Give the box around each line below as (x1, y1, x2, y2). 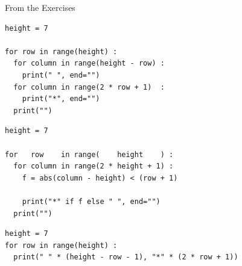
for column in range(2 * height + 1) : (13, 162, 174, 171)
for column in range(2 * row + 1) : (13, 82, 165, 91)
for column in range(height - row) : (13, 59, 165, 68)
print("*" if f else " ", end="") (22, 197, 161, 206)
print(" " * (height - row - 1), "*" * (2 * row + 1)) (13, 253, 238, 262)
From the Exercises (5, 1, 75, 13)
